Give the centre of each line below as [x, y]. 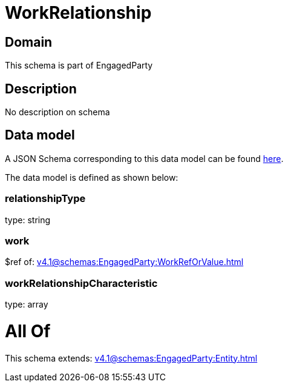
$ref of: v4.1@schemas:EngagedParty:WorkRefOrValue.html [124, 262]
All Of [28, 331]
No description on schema [57, 112]
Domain [29, 42]
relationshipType [45, 199]
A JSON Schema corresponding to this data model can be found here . [144, 158]
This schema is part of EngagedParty [79, 66]
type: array [27, 305]
